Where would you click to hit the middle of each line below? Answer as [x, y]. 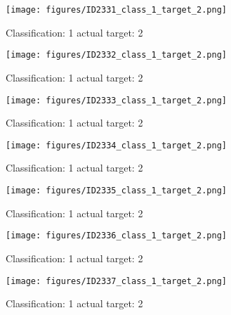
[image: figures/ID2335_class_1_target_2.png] [116, 191]
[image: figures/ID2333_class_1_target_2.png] [116, 100]
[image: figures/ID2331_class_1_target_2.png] [116, 10]
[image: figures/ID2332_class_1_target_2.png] [116, 55]
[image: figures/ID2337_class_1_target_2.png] [116, 281]
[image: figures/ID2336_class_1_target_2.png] [116, 236]
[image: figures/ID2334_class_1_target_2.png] [116, 145]
